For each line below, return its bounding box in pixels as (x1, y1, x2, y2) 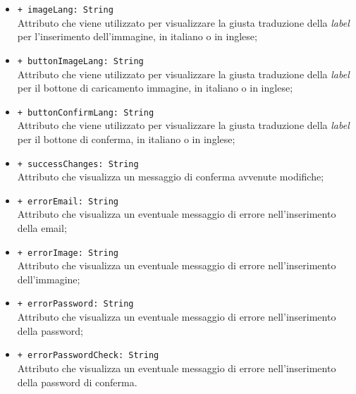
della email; (17, 221, 67, 235)
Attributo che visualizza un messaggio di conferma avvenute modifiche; (17, 169, 324, 184)
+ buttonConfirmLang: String (17, 107, 154, 118)
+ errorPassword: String (17, 299, 134, 309)
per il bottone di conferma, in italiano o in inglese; (17, 131, 235, 146)
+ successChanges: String (17, 159, 139, 169)
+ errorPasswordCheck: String (17, 350, 159, 361)
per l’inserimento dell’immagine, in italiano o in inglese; (17, 29, 257, 44)
